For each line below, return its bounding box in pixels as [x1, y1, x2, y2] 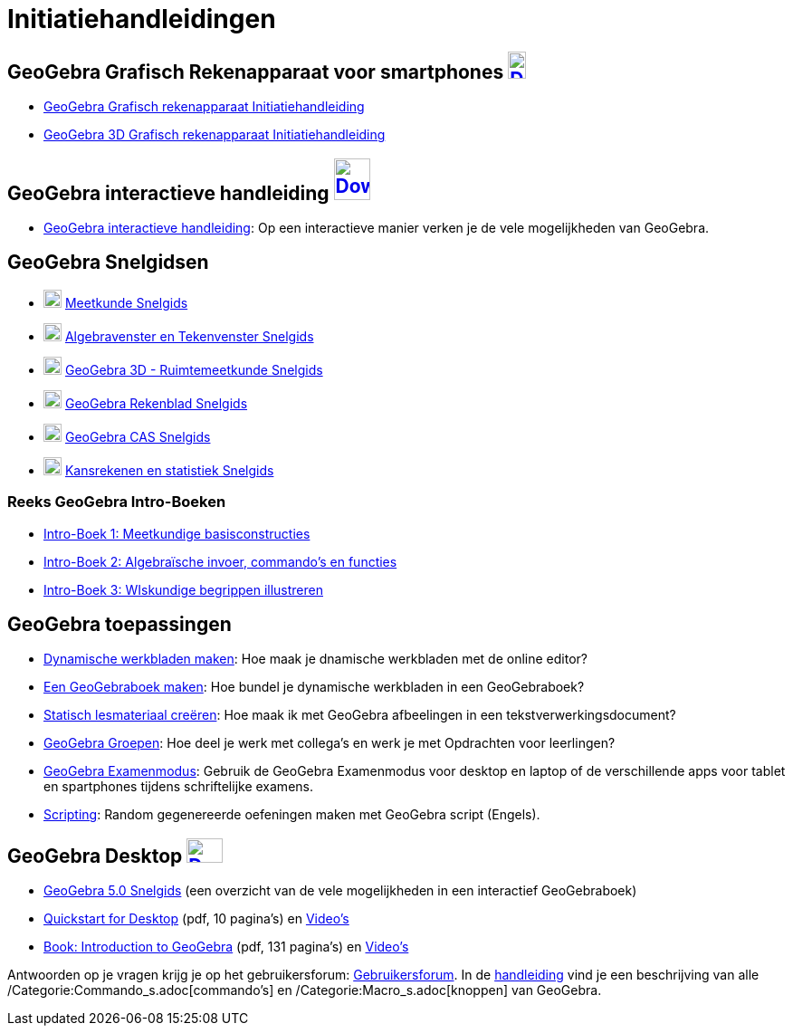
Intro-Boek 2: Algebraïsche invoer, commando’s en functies [43, 553, 397, 569]
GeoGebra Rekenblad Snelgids [64, 395, 248, 411]
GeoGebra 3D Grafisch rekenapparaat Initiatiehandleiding [43, 127, 386, 143]
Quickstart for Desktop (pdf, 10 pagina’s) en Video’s [43, 911, 349, 927]
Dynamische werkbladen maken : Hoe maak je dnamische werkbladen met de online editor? [43, 651, 588, 667]
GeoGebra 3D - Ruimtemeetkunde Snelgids [64, 361, 323, 378]
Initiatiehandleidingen [7, 4, 276, 34]
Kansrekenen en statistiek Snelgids [64, 462, 274, 478]
